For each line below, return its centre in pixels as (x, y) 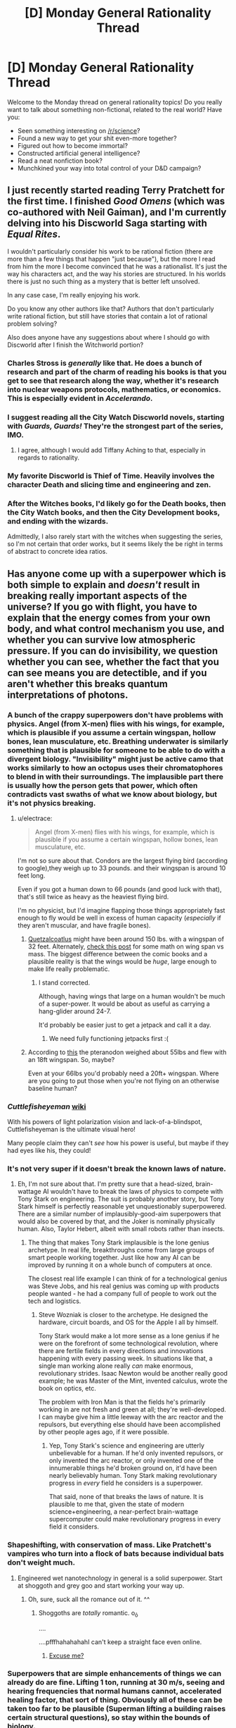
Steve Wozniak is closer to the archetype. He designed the (123, 1315)
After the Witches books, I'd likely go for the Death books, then (117, 503)
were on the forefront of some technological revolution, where (128, 1343)
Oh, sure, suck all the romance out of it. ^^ (88, 1599)
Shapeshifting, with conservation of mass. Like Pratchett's (110, 1545)
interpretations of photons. (68, 695)
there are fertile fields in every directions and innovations (121, 1351)
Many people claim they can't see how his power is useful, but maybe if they (118, 1143)
